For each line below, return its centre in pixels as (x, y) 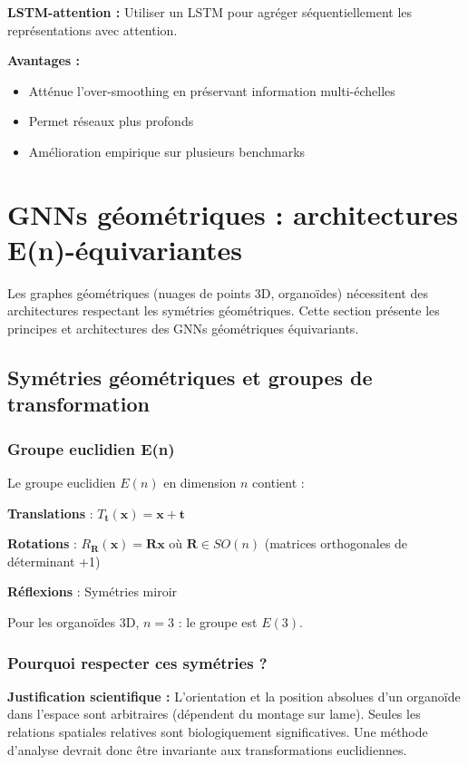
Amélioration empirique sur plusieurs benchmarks (167, 151)
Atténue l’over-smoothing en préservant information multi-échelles (212, 90)
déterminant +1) (54, 561)
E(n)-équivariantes (125, 249)
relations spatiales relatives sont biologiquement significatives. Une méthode (218, 732)
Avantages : (44, 60)
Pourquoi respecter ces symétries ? (137, 662)
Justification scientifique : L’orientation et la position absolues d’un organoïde (234, 696)
